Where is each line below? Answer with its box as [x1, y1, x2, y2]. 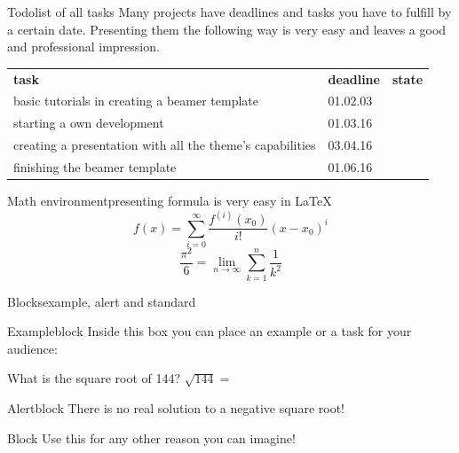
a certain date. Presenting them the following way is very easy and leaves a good [7, 20, 447, 38]
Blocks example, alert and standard [7, 292, 196, 310]
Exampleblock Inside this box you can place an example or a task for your [7, 322, 412, 340]
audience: [7, 339, 58, 357]
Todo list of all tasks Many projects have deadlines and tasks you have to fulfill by [7, 3, 452, 20]
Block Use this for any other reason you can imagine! [7, 428, 296, 447]
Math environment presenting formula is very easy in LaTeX [7, 191, 332, 209]
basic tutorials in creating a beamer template [13, 91, 258, 110]
